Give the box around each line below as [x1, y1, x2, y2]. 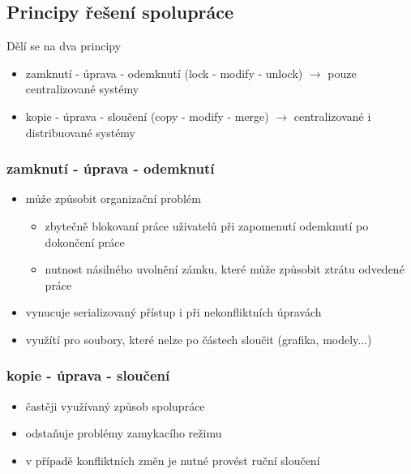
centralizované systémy [25, 80, 139, 97]
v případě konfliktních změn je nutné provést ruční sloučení [25, 451, 320, 468]
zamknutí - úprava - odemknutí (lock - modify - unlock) [25, 64, 303, 81]
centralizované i [293, 107, 371, 124]
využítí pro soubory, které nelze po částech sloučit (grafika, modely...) [25, 330, 372, 347]
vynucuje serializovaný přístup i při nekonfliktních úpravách [25, 304, 322, 321]
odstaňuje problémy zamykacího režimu [25, 424, 222, 442]
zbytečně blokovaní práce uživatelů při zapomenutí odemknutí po [45, 217, 369, 234]
